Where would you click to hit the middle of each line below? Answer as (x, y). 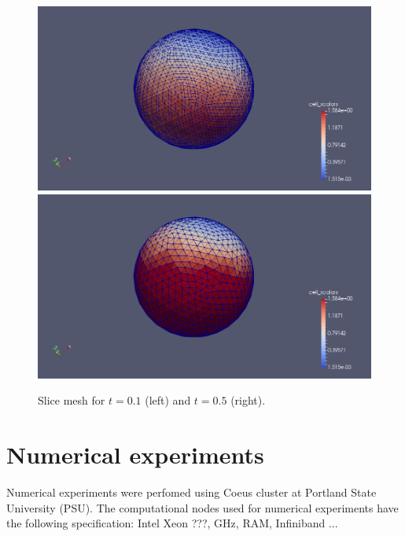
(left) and (168, 400)
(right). (248, 400)
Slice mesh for (72, 400)
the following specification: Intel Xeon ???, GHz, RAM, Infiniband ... (172, 523)
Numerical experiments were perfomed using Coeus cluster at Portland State (191, 492)
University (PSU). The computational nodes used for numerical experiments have (202, 507)
